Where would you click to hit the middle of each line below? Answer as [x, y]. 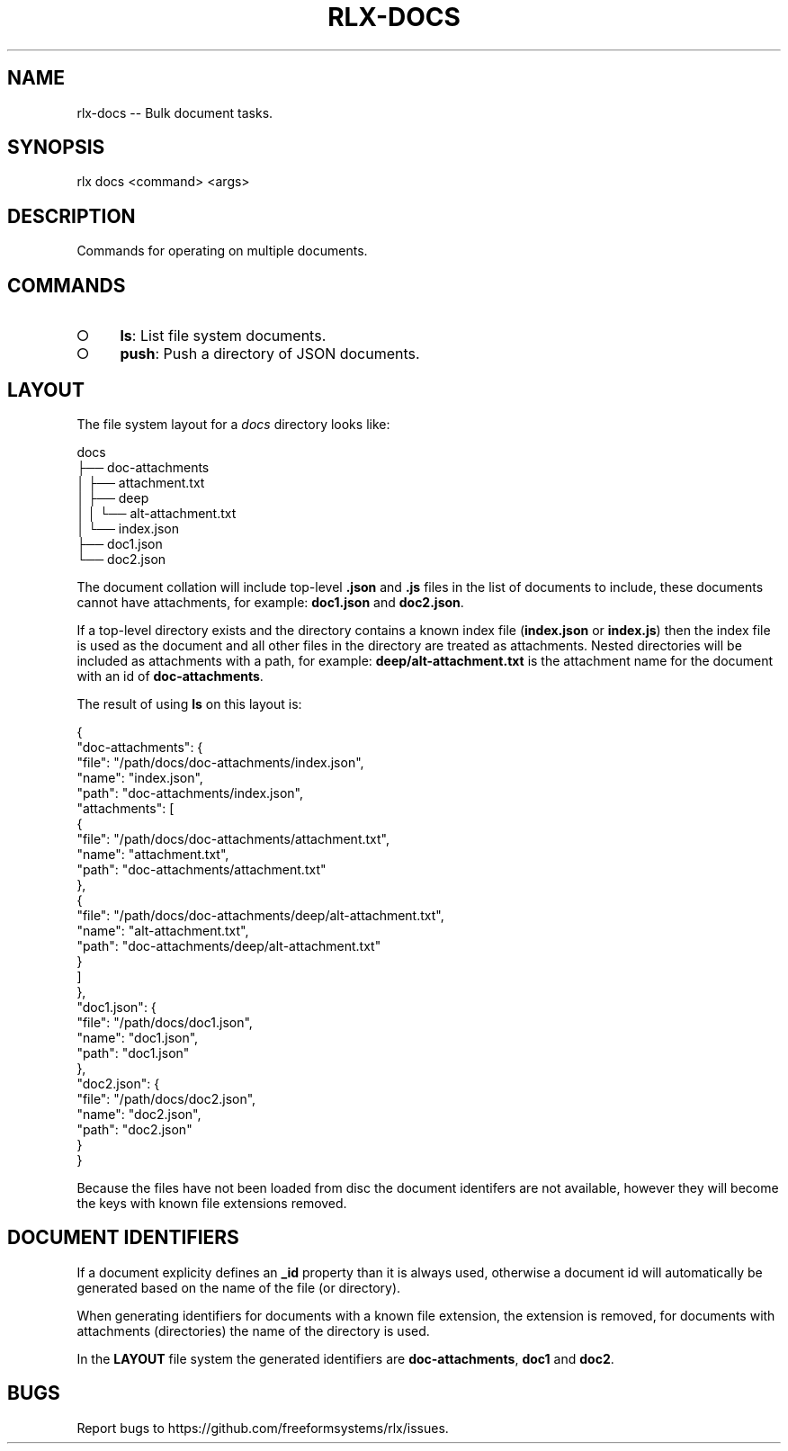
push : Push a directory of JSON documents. [270, 354]
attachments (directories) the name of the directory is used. [253, 1330]
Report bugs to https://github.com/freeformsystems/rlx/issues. [263, 1428]
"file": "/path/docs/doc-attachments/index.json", [220, 762]
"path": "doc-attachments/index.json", [190, 793]
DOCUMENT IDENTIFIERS [123, 1238]
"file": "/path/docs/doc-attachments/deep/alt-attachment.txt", [260, 915]
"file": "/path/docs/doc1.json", [165, 1022]
